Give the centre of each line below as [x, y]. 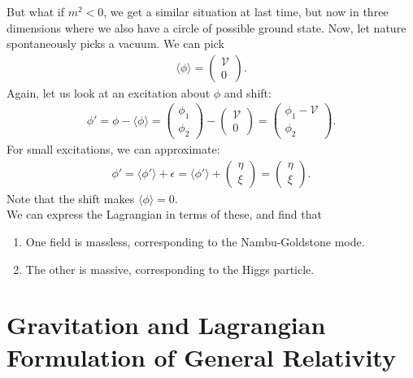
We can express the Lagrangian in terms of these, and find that [164, 214]
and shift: [248, 92]
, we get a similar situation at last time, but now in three [246, 11]
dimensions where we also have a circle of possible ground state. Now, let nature [206, 27]
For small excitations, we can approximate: [113, 149]
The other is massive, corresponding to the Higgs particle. [170, 269]
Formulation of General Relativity [201, 356]
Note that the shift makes [71, 198]
